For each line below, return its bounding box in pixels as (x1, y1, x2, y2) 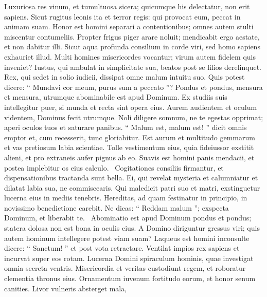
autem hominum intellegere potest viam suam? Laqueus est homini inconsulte (4, 232, 250, 243)
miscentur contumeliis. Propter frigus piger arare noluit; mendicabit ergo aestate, (4, 31, 260, 42)
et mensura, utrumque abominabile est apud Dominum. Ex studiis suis (4, 91, 227, 102)
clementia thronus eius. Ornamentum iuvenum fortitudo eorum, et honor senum (4, 273, 256, 284)
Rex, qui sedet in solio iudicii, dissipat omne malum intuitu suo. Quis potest (4, 71, 245, 82)
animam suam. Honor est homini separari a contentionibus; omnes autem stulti (4, 21, 254, 32)
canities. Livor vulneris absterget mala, (4, 283, 127, 293)
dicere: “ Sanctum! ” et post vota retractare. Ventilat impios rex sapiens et (4, 243, 240, 253)
